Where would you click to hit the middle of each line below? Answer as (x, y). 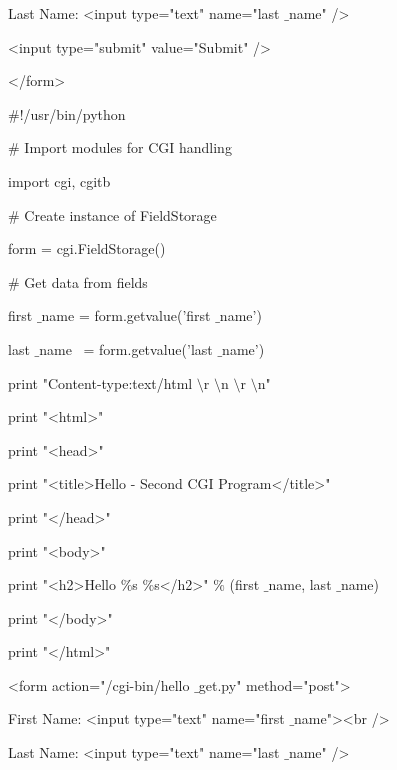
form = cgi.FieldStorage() (87, 248)
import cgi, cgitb (59, 180)
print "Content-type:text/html (100, 382)
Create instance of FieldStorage (120, 214)
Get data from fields (86, 281)
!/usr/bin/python (72, 113)
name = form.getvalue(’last (126, 348)
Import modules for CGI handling (128, 147)
